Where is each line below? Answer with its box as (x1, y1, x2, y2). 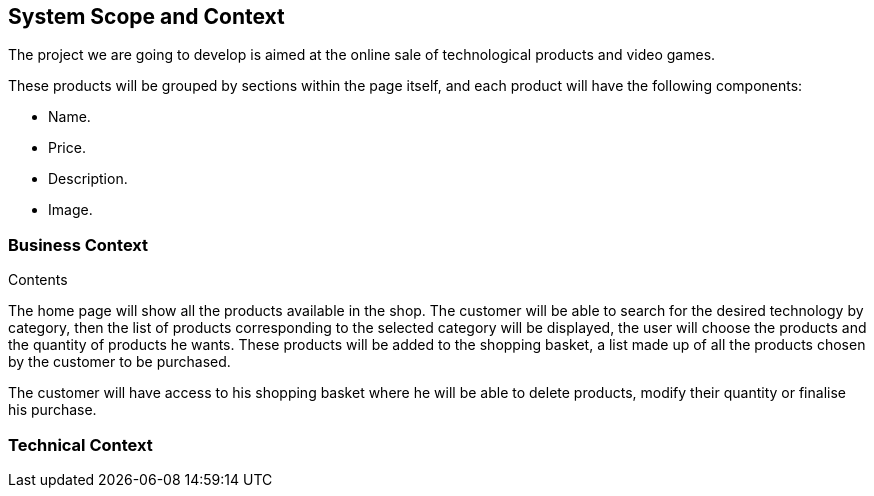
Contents (8, 271, 68, 289)
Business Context (8, 234, 149, 255)
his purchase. (8, 401, 97, 419)
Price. (48, 139, 86, 157)
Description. (48, 170, 128, 188)
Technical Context (8, 434, 153, 455)
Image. (48, 201, 93, 219)
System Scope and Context (8, 4, 285, 29)
